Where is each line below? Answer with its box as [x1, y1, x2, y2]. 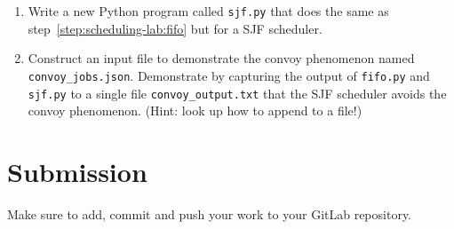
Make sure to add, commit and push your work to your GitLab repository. [7, 204, 412, 223]
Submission [7, 153, 147, 189]
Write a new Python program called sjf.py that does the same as [28, 2, 389, 20]
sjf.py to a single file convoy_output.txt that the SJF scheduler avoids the [28, 83, 447, 102]
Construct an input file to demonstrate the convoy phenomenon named [28, 49, 415, 67]
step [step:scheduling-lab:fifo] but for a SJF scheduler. [28, 19, 323, 37]
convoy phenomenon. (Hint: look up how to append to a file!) [28, 101, 362, 120]
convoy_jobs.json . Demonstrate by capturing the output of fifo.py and [28, 66, 430, 84]
